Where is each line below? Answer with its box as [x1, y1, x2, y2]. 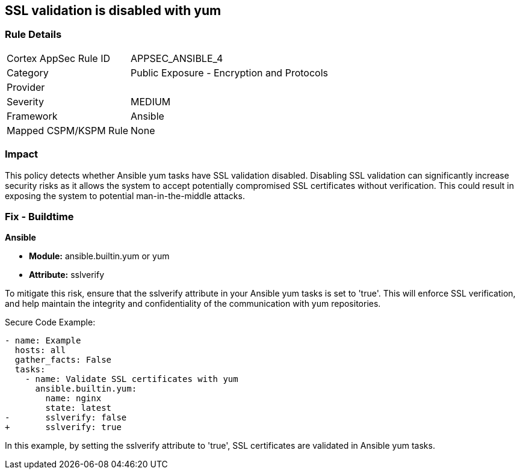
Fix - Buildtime [5, 210, 74, 223]
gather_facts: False [14, 355, 112, 365]
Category [7, 66, 49, 79]
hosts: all [14, 345, 66, 355]
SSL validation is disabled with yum [5, 3, 221, 18]
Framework [7, 109, 58, 122]
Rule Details [5, 28, 62, 41]
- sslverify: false [5, 413, 127, 423]
